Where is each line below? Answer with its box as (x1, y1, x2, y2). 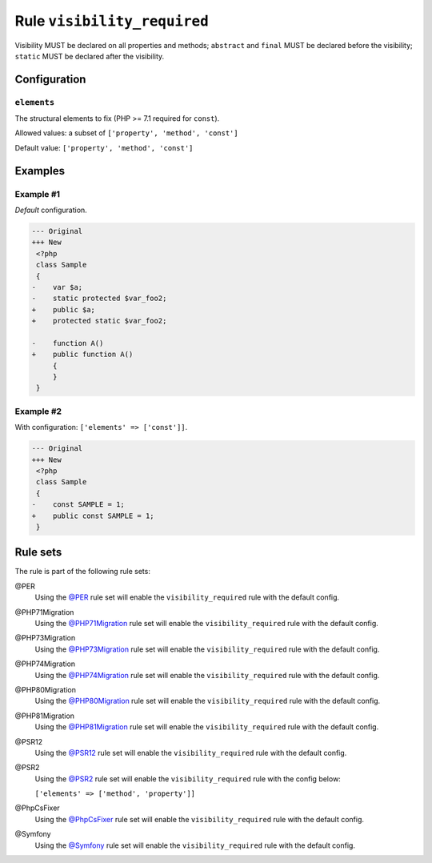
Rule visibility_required (14, 12, 210, 30)
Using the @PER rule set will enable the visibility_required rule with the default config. (34, 592, 340, 602)
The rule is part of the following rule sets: (14, 567, 151, 576)
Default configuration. (14, 205, 87, 215)
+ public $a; (31, 305, 96, 314)
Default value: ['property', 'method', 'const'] (14, 142, 194, 152)
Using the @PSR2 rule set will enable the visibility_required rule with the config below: (34, 773, 342, 784)
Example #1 (14, 188, 60, 199)
